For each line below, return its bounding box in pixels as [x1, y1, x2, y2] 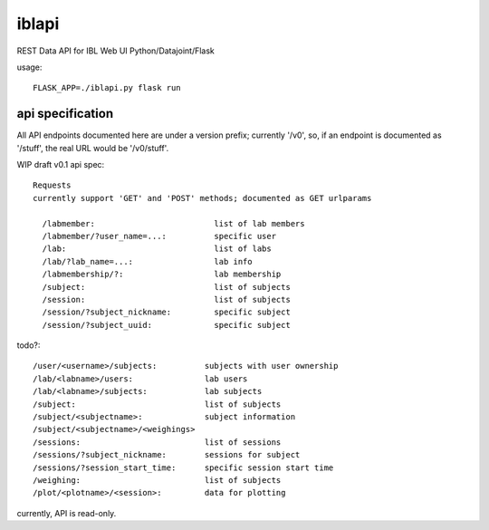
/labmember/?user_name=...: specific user [42, 231, 276, 241]
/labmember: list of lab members [42, 218, 305, 228]
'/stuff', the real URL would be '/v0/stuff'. [16, 142, 169, 153]
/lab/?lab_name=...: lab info [42, 256, 253, 266]
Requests [33, 180, 72, 190]
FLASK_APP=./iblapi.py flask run [33, 82, 181, 93]
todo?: [16, 340, 41, 351]
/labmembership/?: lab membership [42, 269, 282, 280]
